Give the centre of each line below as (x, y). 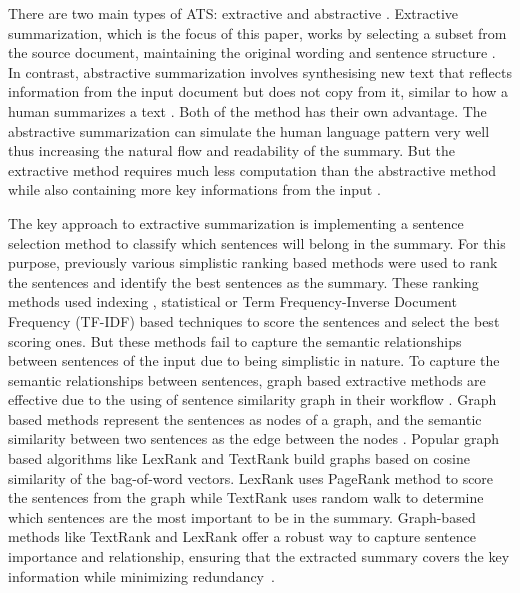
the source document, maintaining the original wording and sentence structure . (252, 52)
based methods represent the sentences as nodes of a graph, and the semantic (245, 418)
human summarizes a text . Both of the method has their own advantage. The (247, 110)
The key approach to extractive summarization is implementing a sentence (236, 222)
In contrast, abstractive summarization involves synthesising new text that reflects (260, 71)
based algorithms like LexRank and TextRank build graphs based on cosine (239, 458)
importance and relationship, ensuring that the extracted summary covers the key (259, 556)
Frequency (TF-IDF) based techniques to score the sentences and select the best (254, 320)
